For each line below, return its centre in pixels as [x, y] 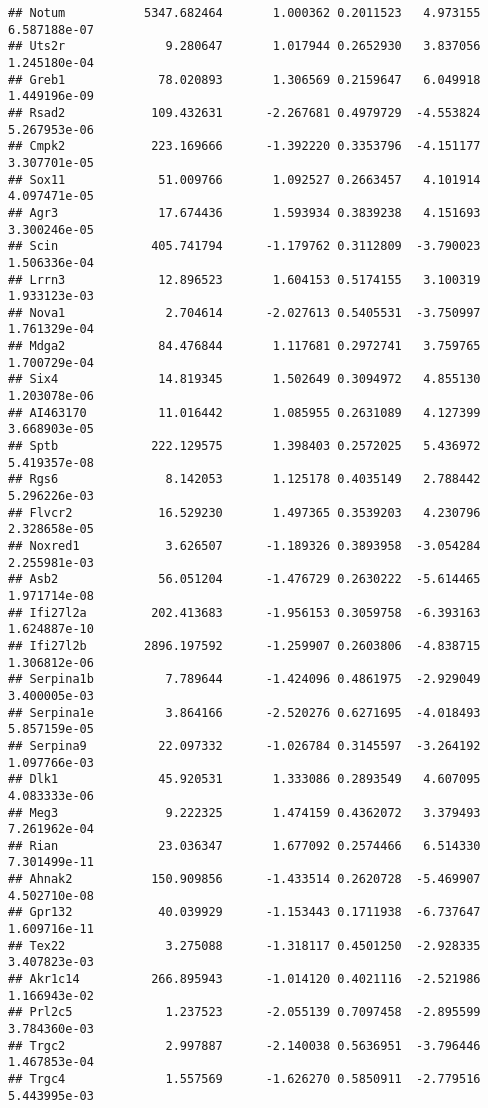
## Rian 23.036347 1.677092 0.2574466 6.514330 [244, 845]
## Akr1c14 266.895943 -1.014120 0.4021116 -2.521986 [244, 979]
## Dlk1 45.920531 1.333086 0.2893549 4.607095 [244, 779]
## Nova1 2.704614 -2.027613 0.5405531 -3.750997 [244, 312]
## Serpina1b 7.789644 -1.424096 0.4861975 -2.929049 [244, 679]
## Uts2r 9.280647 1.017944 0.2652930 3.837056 [244, 46]
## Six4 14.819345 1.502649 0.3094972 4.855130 [244, 379]
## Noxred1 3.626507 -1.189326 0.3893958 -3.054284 [244, 546]
